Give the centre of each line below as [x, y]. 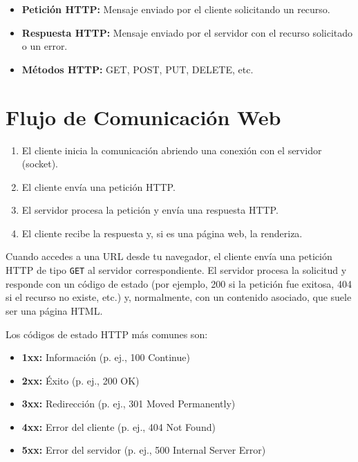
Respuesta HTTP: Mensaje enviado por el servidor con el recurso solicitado [187, 32]
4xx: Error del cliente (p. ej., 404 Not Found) [119, 426]
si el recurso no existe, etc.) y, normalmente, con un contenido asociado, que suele [179, 297]
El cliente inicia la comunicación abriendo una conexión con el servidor [172, 150]
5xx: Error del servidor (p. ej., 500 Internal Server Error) [144, 450]
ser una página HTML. [54, 310]
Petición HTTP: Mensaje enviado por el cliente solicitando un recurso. [176, 9]
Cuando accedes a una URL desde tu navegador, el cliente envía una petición [169, 256]
